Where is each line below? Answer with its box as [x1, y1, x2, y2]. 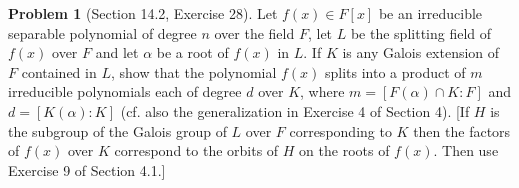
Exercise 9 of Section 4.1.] [8, 159, 166, 180]
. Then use [433, 140, 499, 161]
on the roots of [299, 140, 390, 161]
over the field [214, 22, 295, 43]
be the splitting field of [350, 22, 492, 43]
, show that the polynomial [110, 61, 277, 82]
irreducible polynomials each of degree [8, 81, 242, 102]
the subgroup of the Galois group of [8, 120, 227, 141]
